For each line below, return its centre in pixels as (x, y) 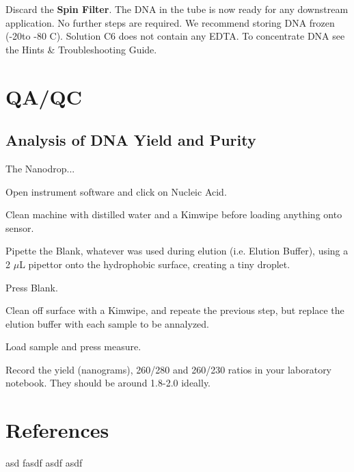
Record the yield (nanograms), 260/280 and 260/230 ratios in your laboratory (169, 369)
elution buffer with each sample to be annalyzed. (108, 323)
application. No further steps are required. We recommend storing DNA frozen (170, 22)
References (57, 430)
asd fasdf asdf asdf (44, 463)
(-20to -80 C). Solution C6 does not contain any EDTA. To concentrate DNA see (175, 36)
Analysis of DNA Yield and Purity (131, 140)
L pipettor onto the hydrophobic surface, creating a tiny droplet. (155, 264)
